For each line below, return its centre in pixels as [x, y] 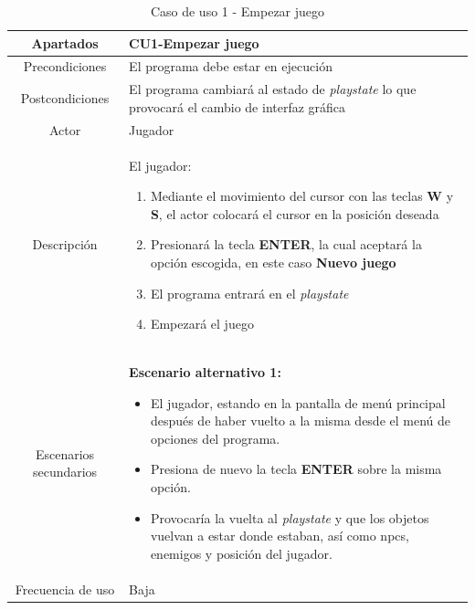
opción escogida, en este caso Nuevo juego [273, 262]
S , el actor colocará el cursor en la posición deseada [295, 213]
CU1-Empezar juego [194, 42]
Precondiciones [65, 66]
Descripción [65, 244]
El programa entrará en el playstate [249, 293]
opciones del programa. [215, 438]
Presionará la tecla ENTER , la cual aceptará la [286, 244]
